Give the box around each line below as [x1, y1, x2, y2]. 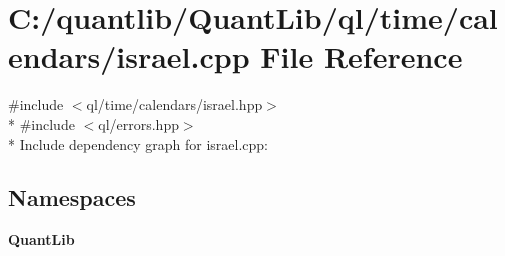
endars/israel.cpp [8, 36, 250, 77]
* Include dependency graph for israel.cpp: [8, 133, 269, 154]
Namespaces [8, 182, 136, 213]
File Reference [260, 36, 463, 77]
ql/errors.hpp [98, 113, 179, 134]
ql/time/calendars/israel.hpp [86, 94, 263, 115]
